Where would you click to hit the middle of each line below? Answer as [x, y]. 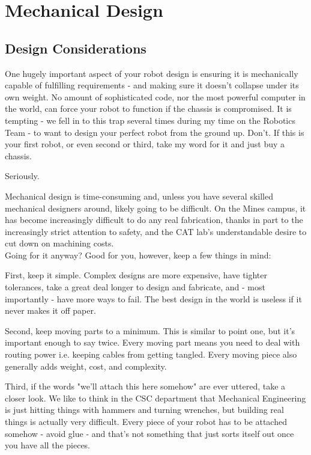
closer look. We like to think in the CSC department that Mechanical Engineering [155, 398]
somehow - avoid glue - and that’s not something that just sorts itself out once [149, 433]
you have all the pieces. [48, 445]
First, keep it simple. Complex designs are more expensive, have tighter [136, 275]
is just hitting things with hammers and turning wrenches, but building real [144, 410]
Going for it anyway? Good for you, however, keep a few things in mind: [138, 255]
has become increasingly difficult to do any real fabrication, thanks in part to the [154, 220]
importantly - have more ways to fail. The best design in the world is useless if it [153, 298]
